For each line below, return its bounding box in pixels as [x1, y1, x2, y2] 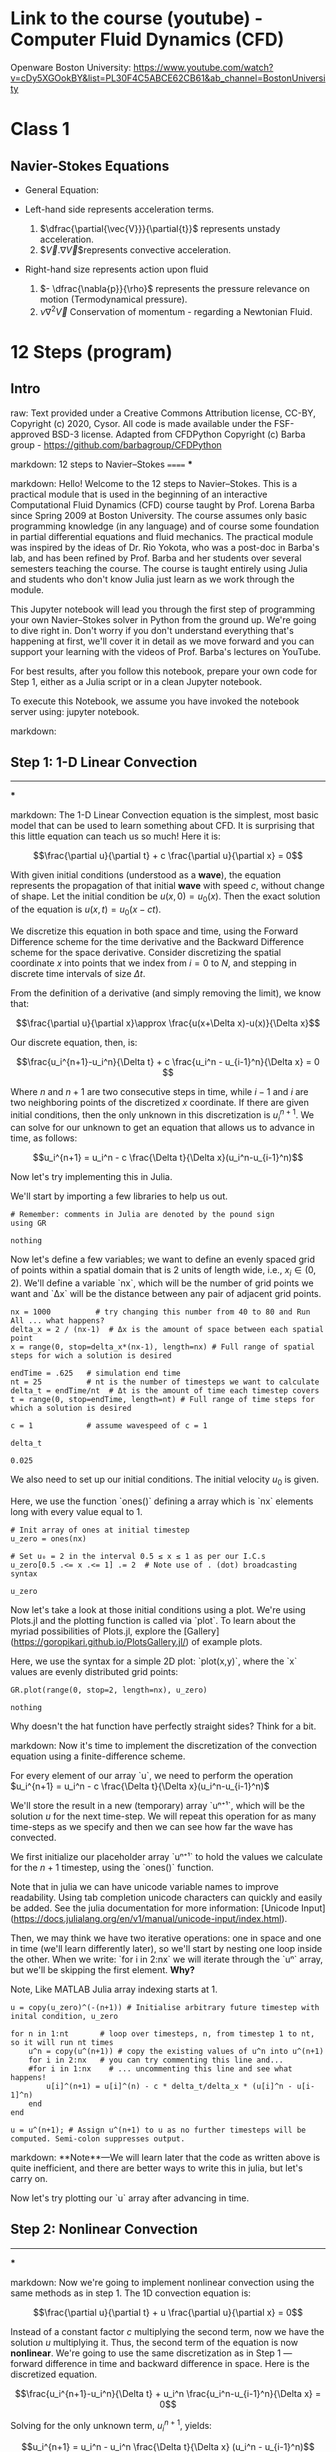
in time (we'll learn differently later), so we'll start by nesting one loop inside [10, 1943, 323, 1955]
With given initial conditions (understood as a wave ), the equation [10, 869, 282, 881]
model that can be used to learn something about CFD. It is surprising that [10, 820, 315, 832]
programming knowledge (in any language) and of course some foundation [10, 520, 320, 532]
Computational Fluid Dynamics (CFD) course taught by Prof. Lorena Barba [10, 498, 315, 511]
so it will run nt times [10, 2038, 114, 2048]
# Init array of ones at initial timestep [10, 1525, 190, 1536]
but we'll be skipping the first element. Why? [10, 1964, 195, 1976]
